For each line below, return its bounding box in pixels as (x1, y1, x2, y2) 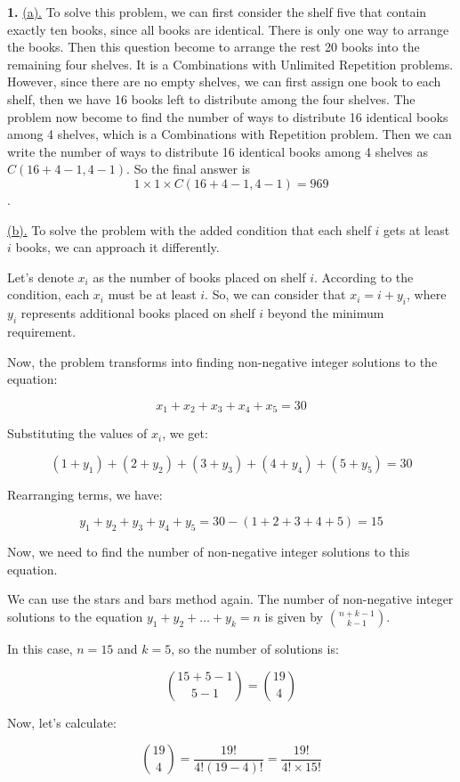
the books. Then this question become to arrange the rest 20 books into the (7, 37, 420, 56)
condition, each (7, 285, 90, 304)
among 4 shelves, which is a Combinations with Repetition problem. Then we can (7, 125, 452, 143)
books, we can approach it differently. (15, 238, 220, 257)
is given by (264, 607, 324, 625)
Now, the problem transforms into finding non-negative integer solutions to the (7, 352, 438, 371)
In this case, (7, 639, 73, 657)
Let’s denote (7, 267, 74, 286)
